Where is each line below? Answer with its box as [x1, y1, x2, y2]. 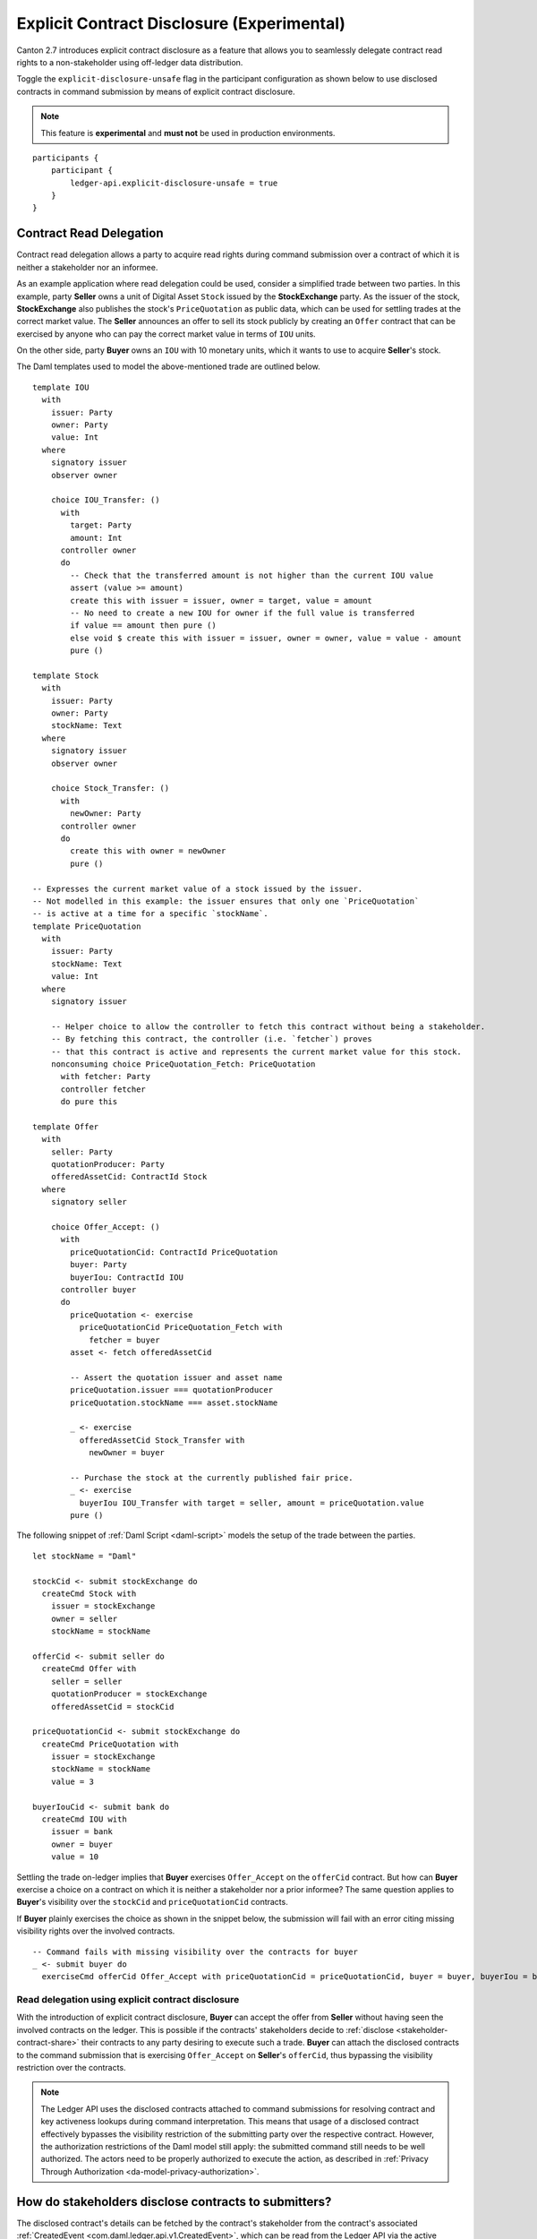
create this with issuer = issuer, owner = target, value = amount [70, 596, 372, 605]
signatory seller [50, 1197, 127, 1207]
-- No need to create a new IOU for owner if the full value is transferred [70, 607, 415, 618]
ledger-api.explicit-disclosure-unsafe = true [70, 177, 278, 188]
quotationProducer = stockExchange [50, 1689, 208, 1699]
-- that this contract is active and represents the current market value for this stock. [50, 1046, 463, 1057]
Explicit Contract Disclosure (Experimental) [16, 13, 346, 33]
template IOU [32, 382, 89, 392]
